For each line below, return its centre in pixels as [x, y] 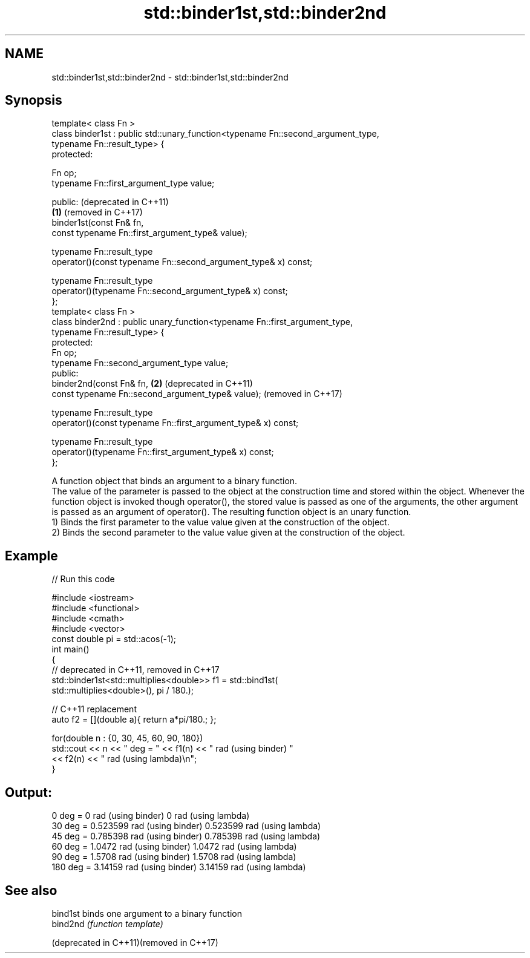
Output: [28, 792]
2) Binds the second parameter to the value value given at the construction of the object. [228, 533]
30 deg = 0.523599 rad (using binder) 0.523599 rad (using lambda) [186, 826]
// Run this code [83, 579]
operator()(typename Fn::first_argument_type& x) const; [163, 452]
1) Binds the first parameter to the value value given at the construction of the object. [221, 522]
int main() [70, 649]
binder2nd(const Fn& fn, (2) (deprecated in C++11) [152, 384]
